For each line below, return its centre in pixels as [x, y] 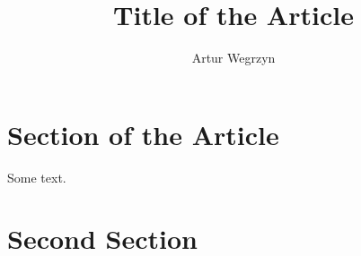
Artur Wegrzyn [233, 58]
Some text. [37, 177]
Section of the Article [143, 134]
